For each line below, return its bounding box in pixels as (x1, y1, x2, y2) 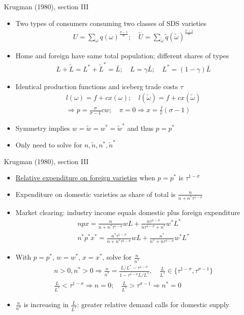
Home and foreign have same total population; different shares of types (15, 50, 229, 60)
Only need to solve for (15, 139, 82, 149)
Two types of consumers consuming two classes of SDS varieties (15, 18, 207, 28)
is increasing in (24, 299, 69, 310)
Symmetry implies (15, 122, 70, 133)
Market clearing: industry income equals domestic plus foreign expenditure (15, 207, 240, 217)
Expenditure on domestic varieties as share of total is (15, 189, 176, 199)
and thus (127, 122, 154, 133)
